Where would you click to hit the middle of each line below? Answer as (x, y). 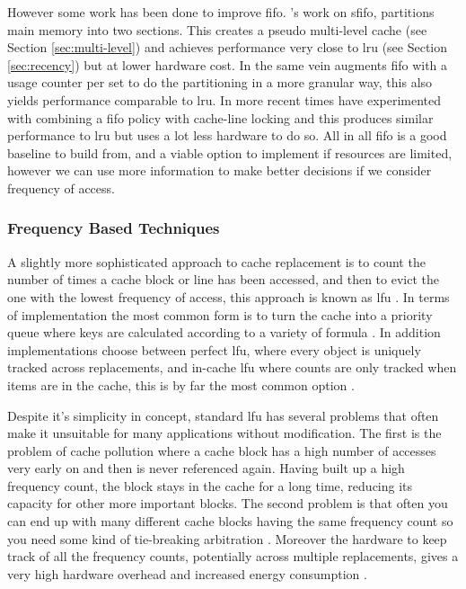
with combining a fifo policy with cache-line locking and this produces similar (220, 117)
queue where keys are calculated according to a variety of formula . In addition (224, 332)
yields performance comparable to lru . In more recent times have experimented (224, 99)
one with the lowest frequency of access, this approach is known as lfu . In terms (229, 296)
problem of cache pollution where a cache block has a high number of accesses (222, 450)
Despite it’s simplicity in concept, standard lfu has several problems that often (223, 415)
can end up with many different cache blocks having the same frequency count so (230, 521)
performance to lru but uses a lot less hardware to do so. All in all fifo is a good (227, 135)
